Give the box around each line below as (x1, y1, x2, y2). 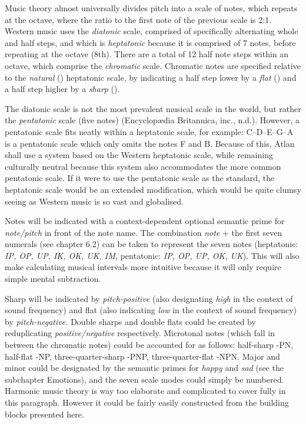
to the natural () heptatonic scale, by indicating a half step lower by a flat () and (5, 71, 297, 83)
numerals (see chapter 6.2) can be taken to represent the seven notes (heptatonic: (5, 238, 298, 250)
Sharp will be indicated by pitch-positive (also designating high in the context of (5, 292, 293, 304)
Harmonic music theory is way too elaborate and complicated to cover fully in (5, 384, 286, 397)
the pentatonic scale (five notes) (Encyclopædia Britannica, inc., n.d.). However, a (5, 114, 300, 126)
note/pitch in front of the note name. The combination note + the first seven (5, 226, 282, 238)
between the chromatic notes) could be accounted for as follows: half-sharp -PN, (5, 338, 294, 351)
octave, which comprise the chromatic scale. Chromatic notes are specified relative (5, 59, 301, 71)
